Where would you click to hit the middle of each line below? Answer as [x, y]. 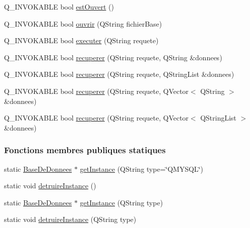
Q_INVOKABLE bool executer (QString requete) [81, 40]
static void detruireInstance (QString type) [70, 219]
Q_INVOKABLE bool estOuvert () [59, 7]
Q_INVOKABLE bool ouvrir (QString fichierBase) [83, 23]
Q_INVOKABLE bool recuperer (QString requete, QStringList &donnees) [119, 74]
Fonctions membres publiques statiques [85, 150]
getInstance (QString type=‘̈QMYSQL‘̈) [142, 168]
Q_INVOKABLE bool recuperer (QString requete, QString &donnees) [113, 57]
